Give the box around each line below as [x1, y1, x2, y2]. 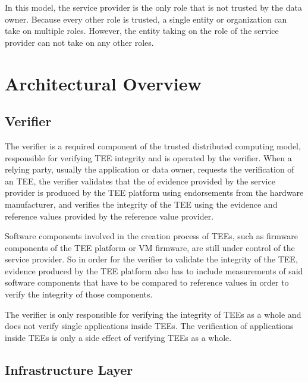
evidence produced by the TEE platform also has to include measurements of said [5, 264, 303, 277]
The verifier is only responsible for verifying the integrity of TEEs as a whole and [5, 308, 301, 320]
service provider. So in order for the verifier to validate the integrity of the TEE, [5, 253, 298, 265]
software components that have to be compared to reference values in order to [5, 276, 289, 289]
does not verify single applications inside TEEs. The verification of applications [5, 320, 294, 332]
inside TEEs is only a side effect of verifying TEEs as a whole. [5, 331, 232, 343]
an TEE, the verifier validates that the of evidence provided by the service [5, 174, 275, 187]
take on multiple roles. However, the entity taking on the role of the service [5, 24, 279, 37]
